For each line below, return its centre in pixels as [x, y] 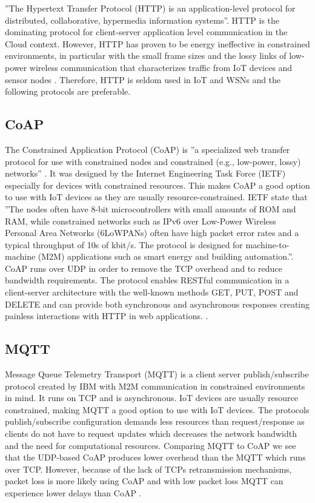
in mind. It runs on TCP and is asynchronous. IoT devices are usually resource [151, 398]
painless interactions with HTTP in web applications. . [107, 316]
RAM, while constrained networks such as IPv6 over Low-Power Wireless [141, 221]
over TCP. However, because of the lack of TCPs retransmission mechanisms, [148, 469]
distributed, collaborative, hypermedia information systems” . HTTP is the [142, 20]
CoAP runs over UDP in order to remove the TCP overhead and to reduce [144, 268]
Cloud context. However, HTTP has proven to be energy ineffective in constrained [157, 43]
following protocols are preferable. [68, 91]
